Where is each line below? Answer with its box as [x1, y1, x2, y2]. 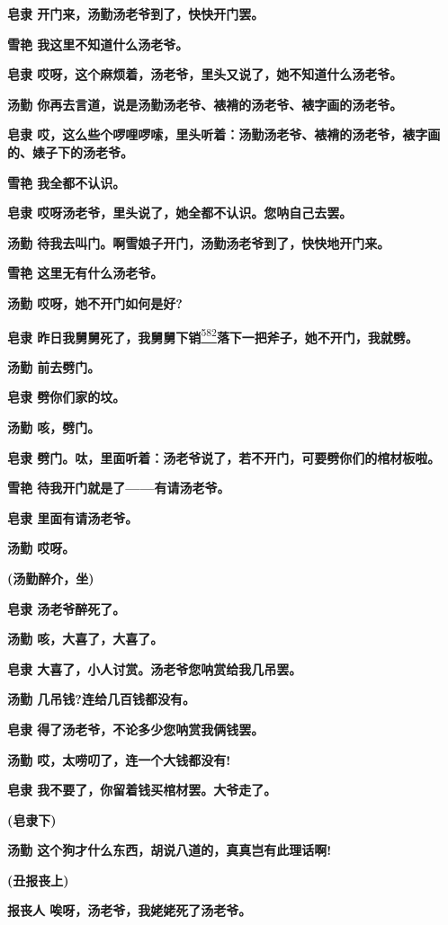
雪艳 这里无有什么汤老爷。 [7, 263, 164, 282]
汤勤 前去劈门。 [7, 357, 101, 376]
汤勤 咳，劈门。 [7, 417, 101, 436]
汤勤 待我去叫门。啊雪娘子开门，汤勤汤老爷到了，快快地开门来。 [7, 233, 390, 252]
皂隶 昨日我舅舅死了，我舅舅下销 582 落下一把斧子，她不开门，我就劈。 [7, 325, 418, 346]
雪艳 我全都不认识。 [7, 173, 126, 191]
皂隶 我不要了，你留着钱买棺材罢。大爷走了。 [7, 780, 277, 799]
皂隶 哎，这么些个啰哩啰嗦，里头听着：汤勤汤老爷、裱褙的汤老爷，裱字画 [7, 125, 441, 144]
